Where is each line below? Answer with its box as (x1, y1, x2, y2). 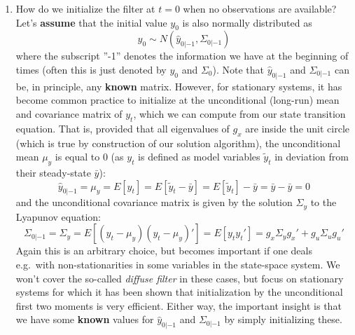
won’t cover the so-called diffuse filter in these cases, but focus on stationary (15, 271, 344, 285)
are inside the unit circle (245, 121, 350, 135)
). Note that (212, 62, 265, 76)
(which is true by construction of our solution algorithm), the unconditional (15, 135, 341, 150)
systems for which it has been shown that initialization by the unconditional (15, 285, 343, 299)
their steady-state (15, 165, 91, 179)
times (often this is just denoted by (15, 62, 167, 76)
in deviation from (274, 149, 349, 164)
